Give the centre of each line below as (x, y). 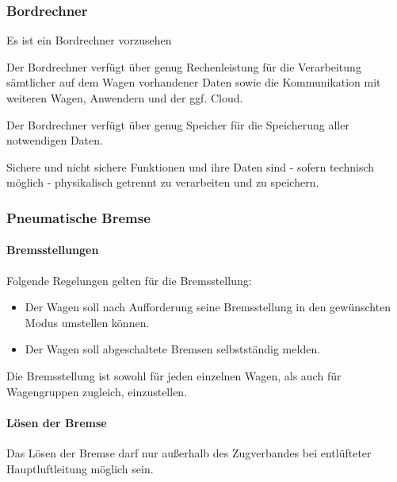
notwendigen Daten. (55, 140)
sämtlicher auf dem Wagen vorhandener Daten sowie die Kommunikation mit (194, 82)
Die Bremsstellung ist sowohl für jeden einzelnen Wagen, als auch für (174, 375)
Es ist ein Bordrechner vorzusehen (89, 40)
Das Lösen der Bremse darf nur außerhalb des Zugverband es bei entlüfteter (189, 452)
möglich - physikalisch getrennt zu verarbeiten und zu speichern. (163, 182)
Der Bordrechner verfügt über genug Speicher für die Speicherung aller (178, 124)
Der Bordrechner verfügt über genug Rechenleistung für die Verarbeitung (184, 66)
